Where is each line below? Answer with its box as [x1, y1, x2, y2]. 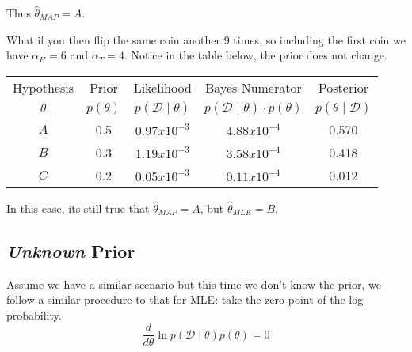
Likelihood [133, 78, 192, 97]
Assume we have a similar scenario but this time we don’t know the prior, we [6, 275, 381, 292]
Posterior [318, 78, 368, 97]
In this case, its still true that [6, 199, 150, 216]
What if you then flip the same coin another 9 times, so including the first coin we [6, 31, 406, 47]
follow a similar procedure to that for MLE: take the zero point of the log [6, 291, 364, 308]
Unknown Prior [6, 238, 135, 263]
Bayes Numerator [205, 78, 302, 97]
